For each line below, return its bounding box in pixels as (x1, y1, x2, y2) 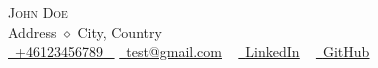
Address (8, 21, 57, 42)
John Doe (8, 2, 68, 22)
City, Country (77, 21, 162, 42)
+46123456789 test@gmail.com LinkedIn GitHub (15, 41, 370, 62)
